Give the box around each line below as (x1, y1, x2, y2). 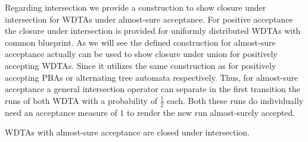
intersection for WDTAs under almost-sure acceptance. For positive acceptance (5, 12, 293, 25)
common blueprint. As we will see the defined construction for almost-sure (5, 36, 276, 48)
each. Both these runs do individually (167, 94, 304, 106)
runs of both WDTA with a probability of (5, 94, 157, 106)
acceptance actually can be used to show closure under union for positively (5, 48, 278, 60)
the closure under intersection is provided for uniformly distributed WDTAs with (5, 24, 301, 37)
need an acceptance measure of (5, 106, 117, 118)
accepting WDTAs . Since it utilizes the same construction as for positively (5, 59, 276, 71)
